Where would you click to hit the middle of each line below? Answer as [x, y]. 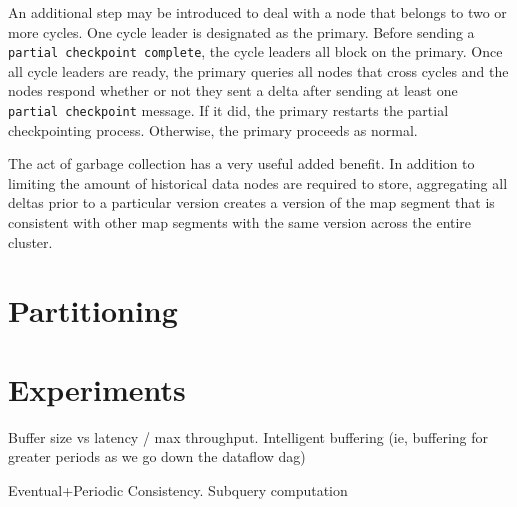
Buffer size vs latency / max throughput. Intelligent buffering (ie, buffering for [248, 436]
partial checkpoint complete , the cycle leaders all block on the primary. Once [255, 51]
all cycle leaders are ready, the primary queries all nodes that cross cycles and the [258, 70]
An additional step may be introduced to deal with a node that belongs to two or [257, 12]
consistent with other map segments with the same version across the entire [240, 222]
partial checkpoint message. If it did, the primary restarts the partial [228, 110]
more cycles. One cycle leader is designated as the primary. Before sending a [241, 31]
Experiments [97, 388]
